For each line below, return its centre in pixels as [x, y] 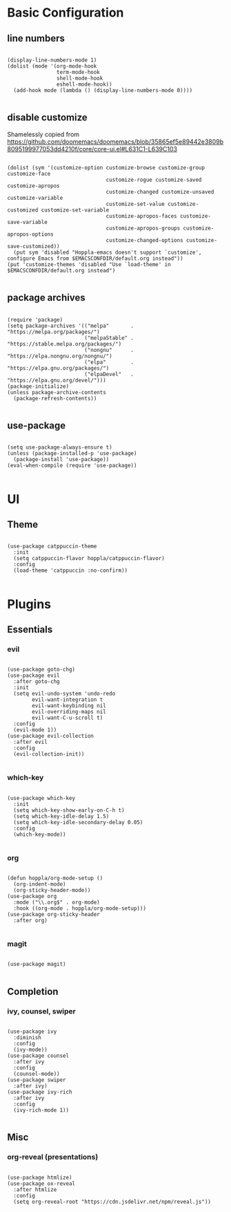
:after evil [31, 742]
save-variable [28, 222]
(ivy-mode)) [31, 1050]
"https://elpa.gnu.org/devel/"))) [57, 380]
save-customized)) [33, 246]
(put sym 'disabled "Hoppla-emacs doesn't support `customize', [108, 252]
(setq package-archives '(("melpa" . [71, 326]
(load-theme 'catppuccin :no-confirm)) [71, 571]
